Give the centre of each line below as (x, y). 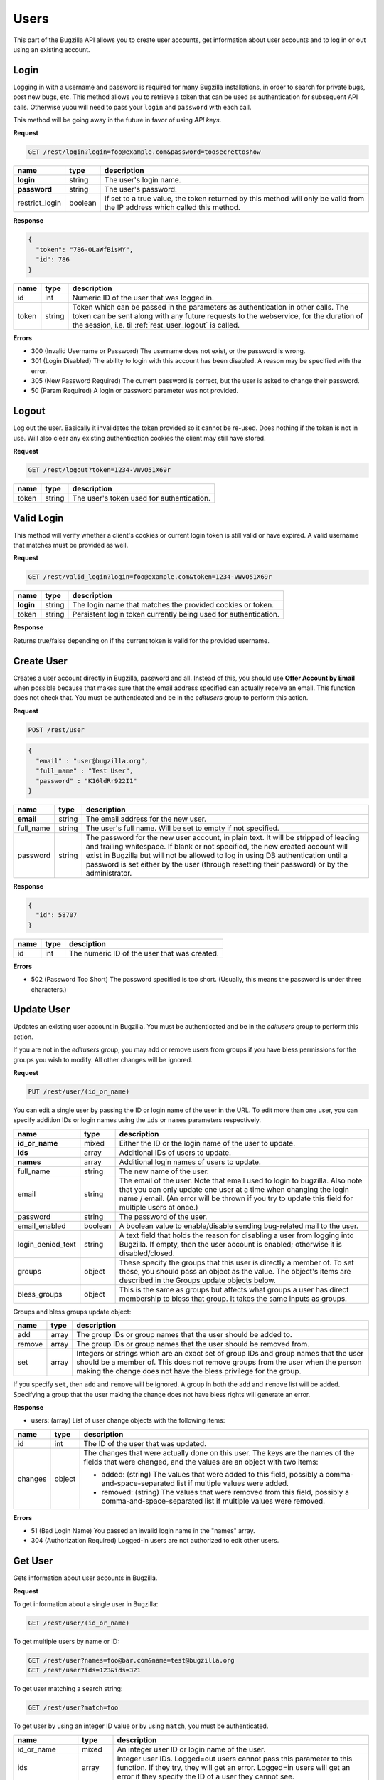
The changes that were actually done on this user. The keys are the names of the (219, 1452)
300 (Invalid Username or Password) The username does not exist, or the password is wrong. (168, 351)
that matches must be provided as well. (71, 545)
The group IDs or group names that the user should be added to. (185, 1335)
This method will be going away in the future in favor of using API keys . (117, 120)
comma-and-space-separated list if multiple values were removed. (213, 1501)
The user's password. (141, 189)
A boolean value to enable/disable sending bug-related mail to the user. (239, 1226)
